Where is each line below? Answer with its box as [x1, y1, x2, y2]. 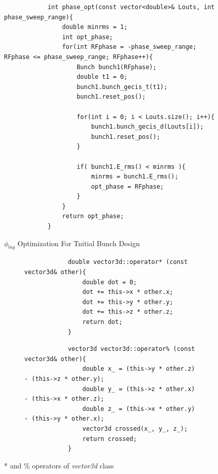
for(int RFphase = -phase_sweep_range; [62, 43, 197, 51]
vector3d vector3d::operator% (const [67, 345, 195, 353]
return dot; [82, 318, 123, 326]
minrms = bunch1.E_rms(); [91, 173, 178, 181]
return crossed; [82, 435, 137, 442]
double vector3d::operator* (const [67, 258, 188, 266]
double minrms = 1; [62, 23, 128, 31]
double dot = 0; [82, 278, 137, 286]
